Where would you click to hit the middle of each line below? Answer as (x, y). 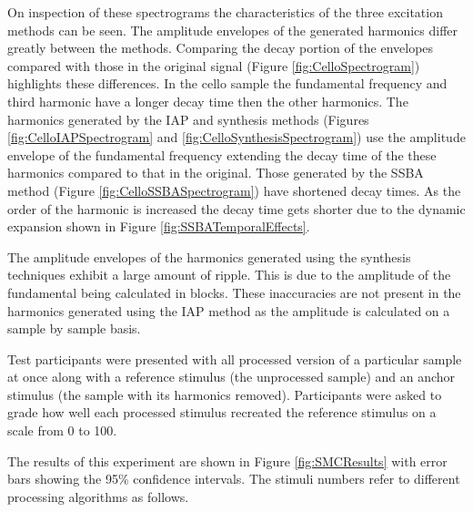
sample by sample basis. (74, 328)
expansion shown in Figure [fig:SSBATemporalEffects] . (159, 226)
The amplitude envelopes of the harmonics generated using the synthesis (209, 256)
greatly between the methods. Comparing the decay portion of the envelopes (221, 48)
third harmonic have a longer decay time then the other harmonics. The (208, 101)
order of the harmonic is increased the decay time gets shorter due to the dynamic (236, 208)
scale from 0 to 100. (62, 430)
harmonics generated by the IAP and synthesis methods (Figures (188, 119)
